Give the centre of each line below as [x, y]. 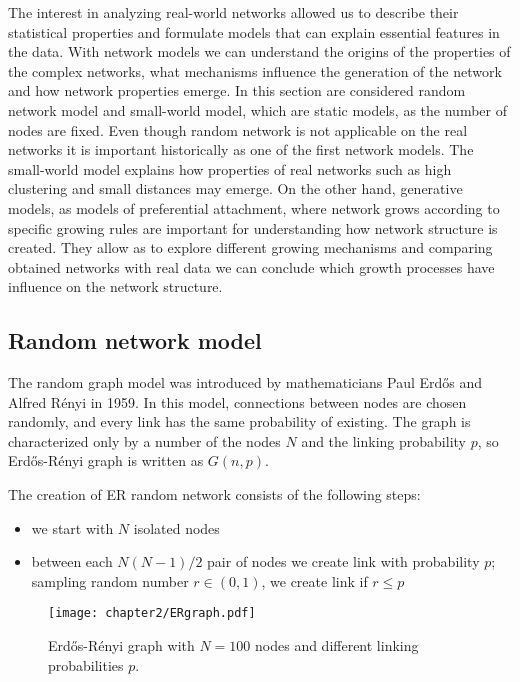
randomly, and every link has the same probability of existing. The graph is [239, 421]
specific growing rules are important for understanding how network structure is [253, 227]
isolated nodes [176, 527]
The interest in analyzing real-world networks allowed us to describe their [233, 12]
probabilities [86, 664]
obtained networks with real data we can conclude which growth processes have [251, 266]
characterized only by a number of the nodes [144, 440]
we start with [72, 527]
